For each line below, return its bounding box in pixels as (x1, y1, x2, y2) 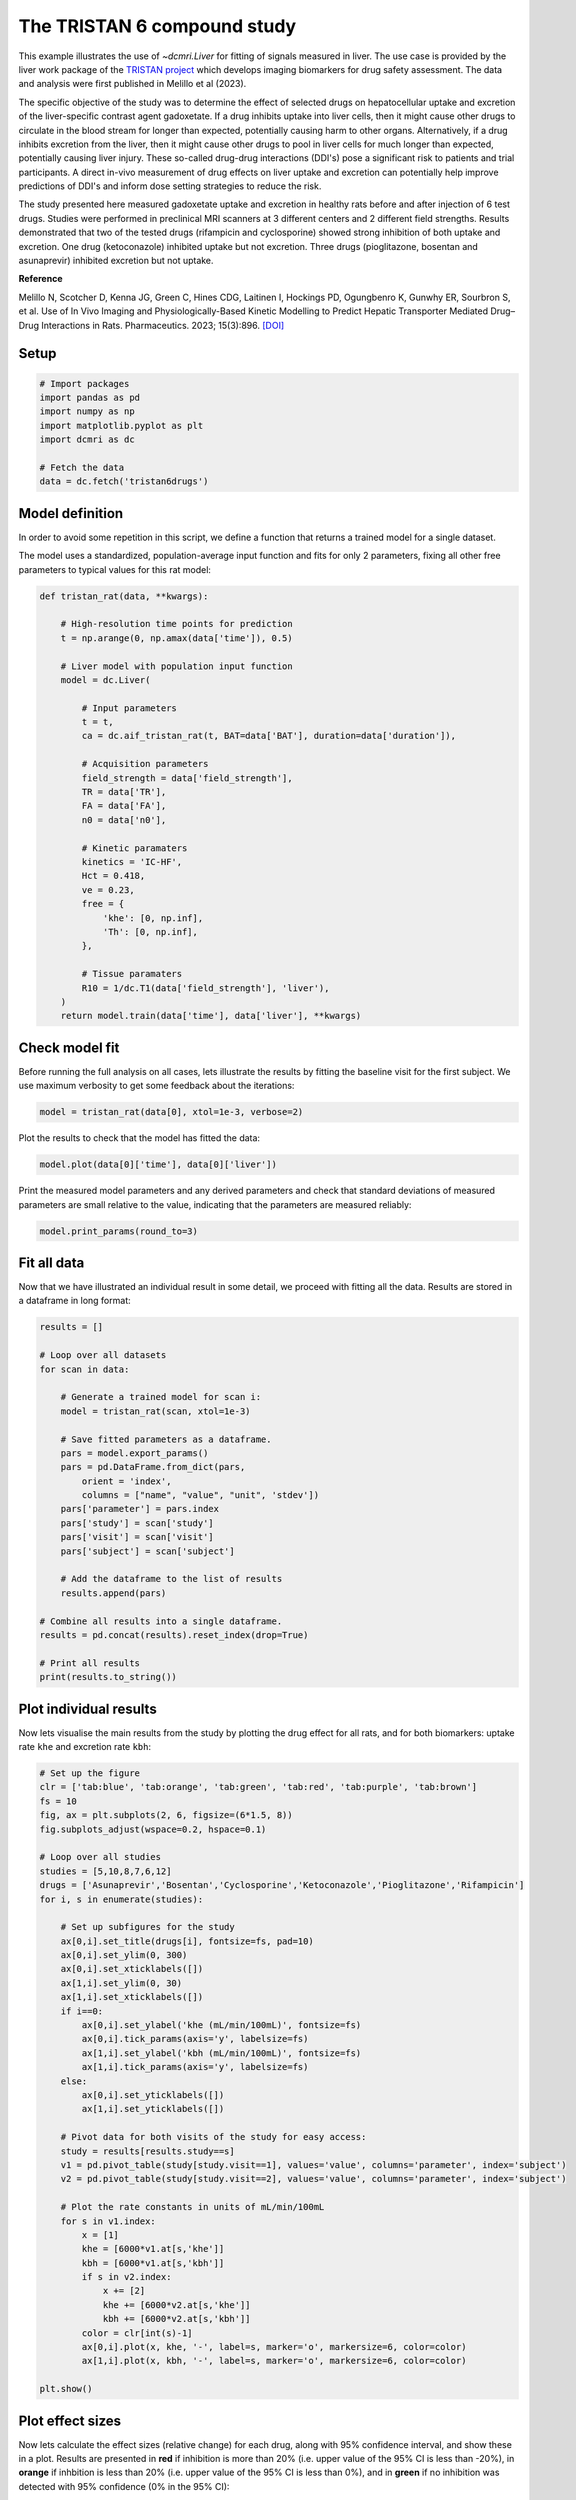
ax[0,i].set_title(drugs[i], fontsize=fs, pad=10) (60, 1935, 314, 1947)
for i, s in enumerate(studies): (39, 1893, 204, 1905)
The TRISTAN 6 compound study (18, 15, 297, 37)
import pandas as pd (39, 391, 140, 403)
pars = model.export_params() (60, 1447, 209, 1459)
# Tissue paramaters (81, 968, 183, 980)
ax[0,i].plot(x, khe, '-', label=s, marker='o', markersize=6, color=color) (81, 2341, 467, 2353)
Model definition (18, 505, 124, 522)
